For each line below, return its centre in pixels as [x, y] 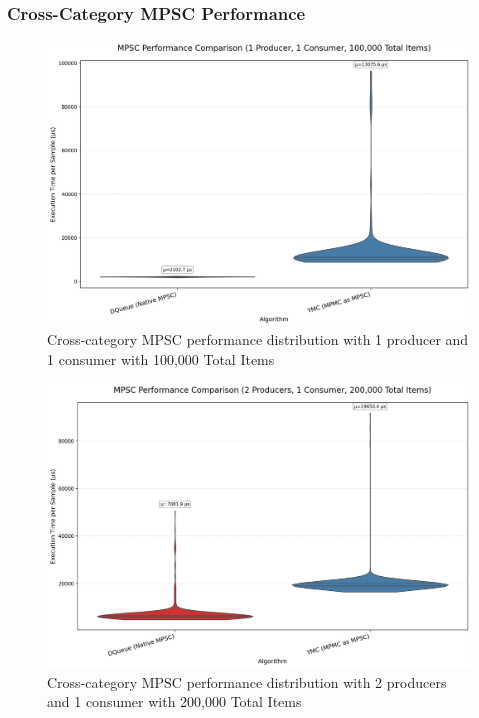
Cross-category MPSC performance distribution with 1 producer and [258, 339]
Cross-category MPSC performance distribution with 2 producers [247, 681]
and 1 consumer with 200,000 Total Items [174, 701]
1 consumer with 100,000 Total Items [161, 358]
